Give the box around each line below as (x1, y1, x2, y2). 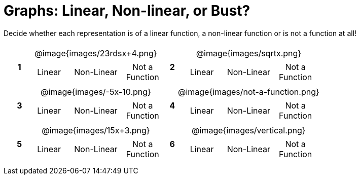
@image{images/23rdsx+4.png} (34, 48, 157, 58)
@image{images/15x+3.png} (42, 125, 150, 135)
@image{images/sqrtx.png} (196, 48, 302, 58)
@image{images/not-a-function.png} (177, 86, 319, 97)
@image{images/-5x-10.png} (41, 86, 151, 97)
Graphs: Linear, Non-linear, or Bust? (4, 2, 250, 19)
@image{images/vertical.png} (192, 125, 306, 135)
